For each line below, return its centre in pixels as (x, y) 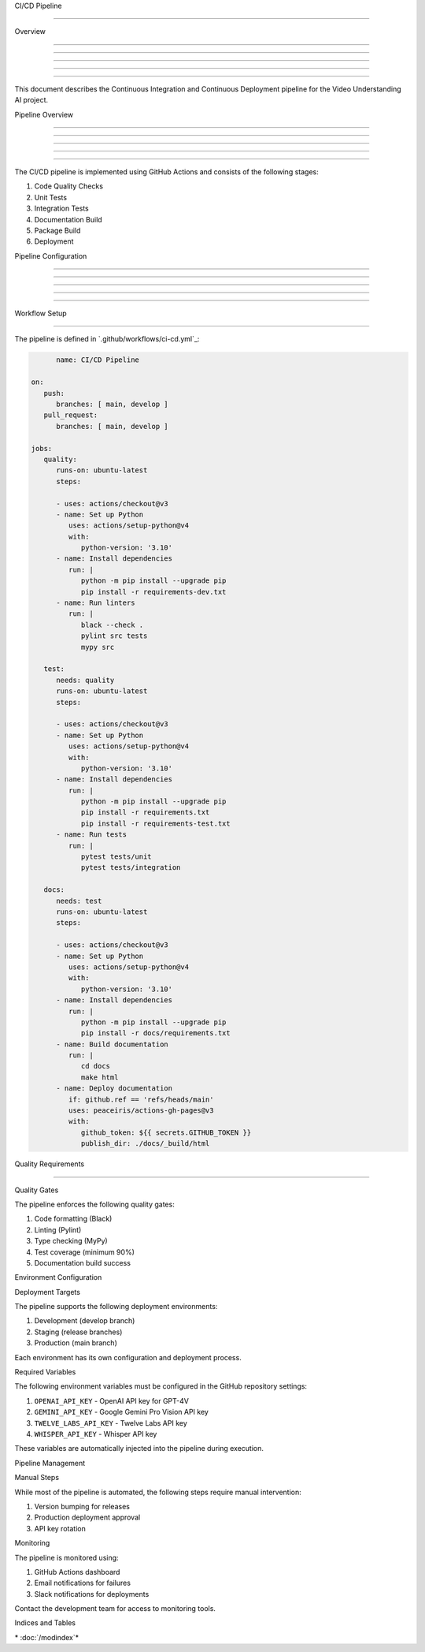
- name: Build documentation (112, 1044)
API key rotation (60, 1528)
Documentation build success (83, 1262)
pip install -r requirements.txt (145, 813)
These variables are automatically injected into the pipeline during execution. (139, 1449)
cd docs (95, 1066)
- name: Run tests (92, 835)
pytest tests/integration (131, 868)
